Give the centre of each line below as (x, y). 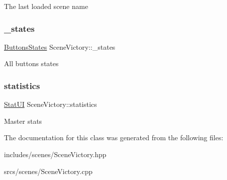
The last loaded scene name (46, 6)
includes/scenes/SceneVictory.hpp (55, 154)
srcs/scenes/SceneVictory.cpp (48, 171)
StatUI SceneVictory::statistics (51, 104)
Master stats (23, 121)
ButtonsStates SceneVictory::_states (60, 46)
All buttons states (31, 63)
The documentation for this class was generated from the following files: (114, 137)
